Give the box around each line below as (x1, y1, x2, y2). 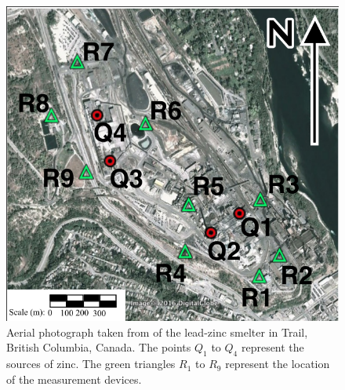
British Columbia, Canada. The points (6, 339, 191, 355)
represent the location (225, 355, 330, 372)
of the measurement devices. (6, 370, 142, 387)
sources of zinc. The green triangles (6, 355, 176, 372)
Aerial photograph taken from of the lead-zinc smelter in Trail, (6, 323, 308, 340)
